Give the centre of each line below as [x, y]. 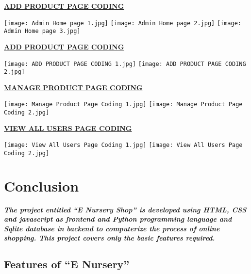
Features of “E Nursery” [67, 264]
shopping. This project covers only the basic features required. [109, 238]
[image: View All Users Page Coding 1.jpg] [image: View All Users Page [123, 145]
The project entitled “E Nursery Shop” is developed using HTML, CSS [125, 209]
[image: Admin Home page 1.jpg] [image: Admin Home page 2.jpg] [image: [123, 23]
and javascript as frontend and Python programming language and [118, 219]
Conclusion [42, 185]
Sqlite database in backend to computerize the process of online [112, 228]
